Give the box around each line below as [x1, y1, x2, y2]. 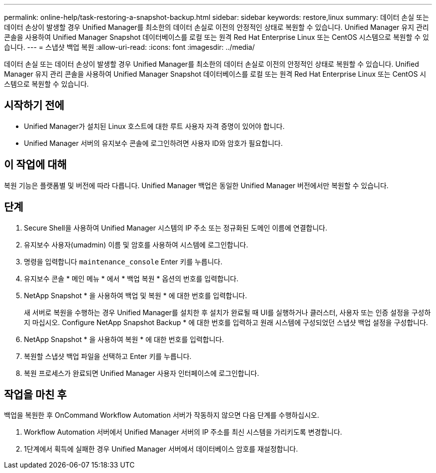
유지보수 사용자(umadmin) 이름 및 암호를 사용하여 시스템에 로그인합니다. [24, 240, 248, 249]
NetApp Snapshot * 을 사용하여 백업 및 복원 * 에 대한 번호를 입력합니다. [24, 291, 247, 300]
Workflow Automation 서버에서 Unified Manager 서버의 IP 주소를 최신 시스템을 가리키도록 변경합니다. [24, 428, 342, 437]
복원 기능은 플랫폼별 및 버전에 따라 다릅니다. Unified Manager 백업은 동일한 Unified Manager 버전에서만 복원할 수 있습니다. [4, 181, 389, 190]
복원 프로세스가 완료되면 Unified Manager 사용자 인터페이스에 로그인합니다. [24, 368, 259, 377]
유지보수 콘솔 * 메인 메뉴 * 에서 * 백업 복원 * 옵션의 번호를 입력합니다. [24, 274, 239, 283]
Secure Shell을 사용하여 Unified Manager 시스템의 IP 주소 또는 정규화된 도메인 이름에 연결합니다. [24, 223, 327, 232]
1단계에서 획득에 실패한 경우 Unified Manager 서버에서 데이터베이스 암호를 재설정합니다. [24, 445, 298, 454]
